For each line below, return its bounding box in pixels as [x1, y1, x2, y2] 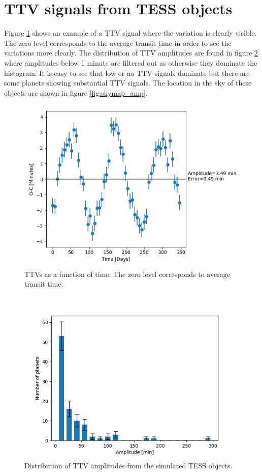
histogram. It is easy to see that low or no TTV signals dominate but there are [4, 67, 250, 78]
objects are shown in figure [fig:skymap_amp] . [4, 87, 148, 98]
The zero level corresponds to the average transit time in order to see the [4, 37, 232, 48]
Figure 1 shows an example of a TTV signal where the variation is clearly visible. [4, 27, 257, 38]
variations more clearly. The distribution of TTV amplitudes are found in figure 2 [4, 47, 258, 58]
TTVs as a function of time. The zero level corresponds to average [24, 268, 230, 279]
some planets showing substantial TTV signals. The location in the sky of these [4, 77, 252, 88]
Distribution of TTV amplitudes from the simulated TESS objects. [24, 460, 233, 470]
